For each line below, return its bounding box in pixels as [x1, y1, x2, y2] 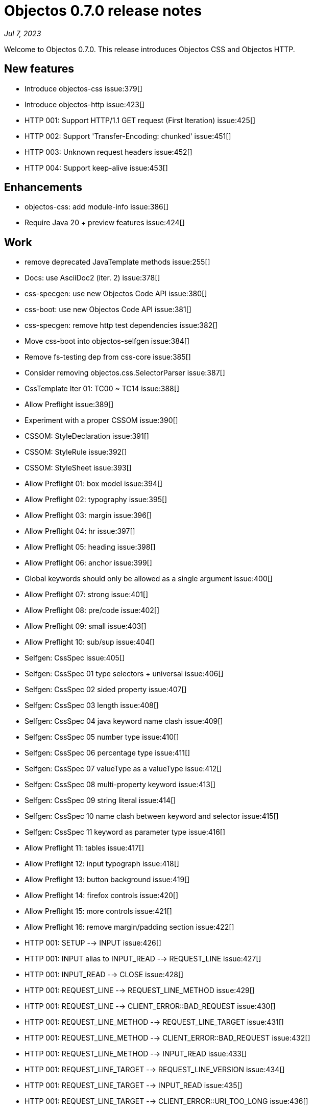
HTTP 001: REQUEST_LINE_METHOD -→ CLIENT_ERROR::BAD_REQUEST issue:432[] [25, 1033, 310, 1043]
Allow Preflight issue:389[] [25, 400, 114, 409]
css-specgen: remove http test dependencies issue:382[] [25, 321, 218, 330]
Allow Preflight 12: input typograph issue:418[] [25, 859, 179, 868]
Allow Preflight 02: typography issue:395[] [25, 495, 167, 504]
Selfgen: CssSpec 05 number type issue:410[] [25, 733, 179, 742]
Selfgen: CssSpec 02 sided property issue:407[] [25, 685, 187, 694]
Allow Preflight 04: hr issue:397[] [25, 527, 135, 536]
